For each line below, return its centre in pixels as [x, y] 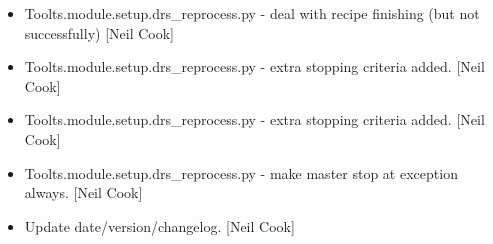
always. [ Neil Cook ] [83, 192]
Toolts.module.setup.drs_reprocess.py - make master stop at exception [241, 172]
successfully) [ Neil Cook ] [99, 32]
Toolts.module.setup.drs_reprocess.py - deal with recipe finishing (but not [252, 13]
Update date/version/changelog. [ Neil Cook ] [159, 225]
